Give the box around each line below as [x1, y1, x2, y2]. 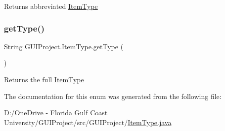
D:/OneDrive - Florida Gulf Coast [4, 107, 108, 118]
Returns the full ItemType [4, 74, 84, 84]
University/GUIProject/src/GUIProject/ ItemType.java [4, 117, 172, 127]
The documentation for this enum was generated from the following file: [4, 91, 222, 101]
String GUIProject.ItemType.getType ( [4, 41, 124, 51]
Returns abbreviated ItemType [4, 1, 98, 11]
